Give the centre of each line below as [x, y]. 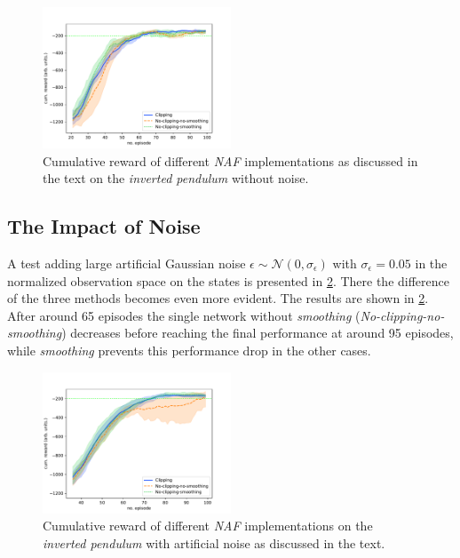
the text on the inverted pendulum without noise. [176, 178]
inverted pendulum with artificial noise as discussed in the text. [214, 542]
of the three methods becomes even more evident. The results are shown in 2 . [218, 298]
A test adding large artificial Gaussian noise [127, 263]
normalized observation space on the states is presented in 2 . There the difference [228, 280]
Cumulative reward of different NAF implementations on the [208, 526]
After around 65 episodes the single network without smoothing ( [184, 315]
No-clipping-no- [402, 315]
